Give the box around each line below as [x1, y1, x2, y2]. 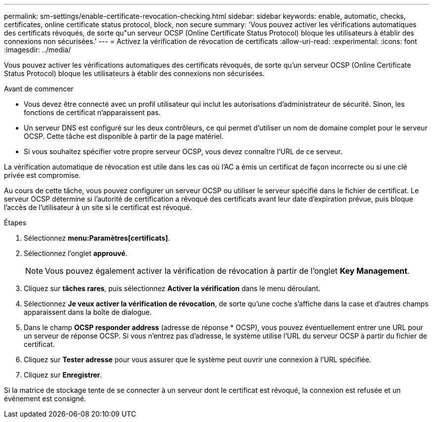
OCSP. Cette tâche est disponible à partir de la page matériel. [24, 132, 224, 140]
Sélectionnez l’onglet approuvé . [24, 249, 128, 257]
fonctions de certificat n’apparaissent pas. [24, 108, 161, 117]
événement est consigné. [4, 394, 86, 403]
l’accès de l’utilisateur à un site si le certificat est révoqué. [4, 203, 192, 211]
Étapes [4, 218, 27, 227]
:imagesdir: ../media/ [4, 45, 71, 54]
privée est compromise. [4, 171, 81, 179]
